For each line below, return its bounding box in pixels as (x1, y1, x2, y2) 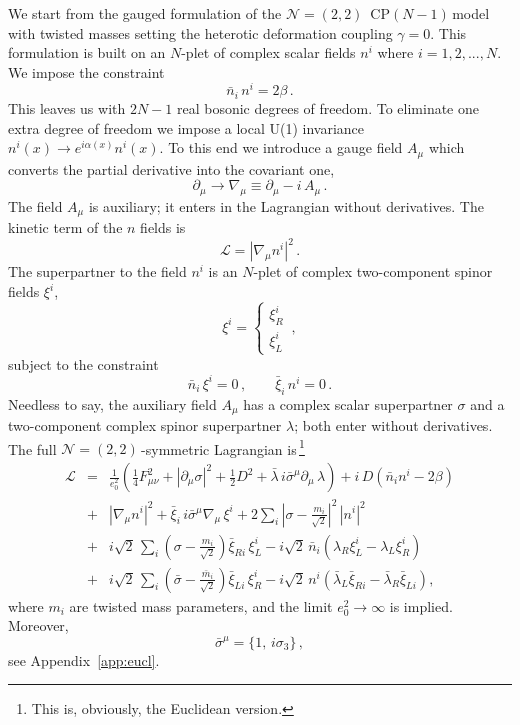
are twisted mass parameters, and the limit (69, 595, 333, 616)
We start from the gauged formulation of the (8, 3, 282, 23)
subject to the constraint (8, 353, 159, 374)
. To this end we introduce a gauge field (159, 137, 403, 158)
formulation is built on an (8, 42, 166, 63)
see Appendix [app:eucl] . (8, 649, 160, 670)
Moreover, (8, 615, 69, 636)
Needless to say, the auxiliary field (8, 393, 217, 414)
